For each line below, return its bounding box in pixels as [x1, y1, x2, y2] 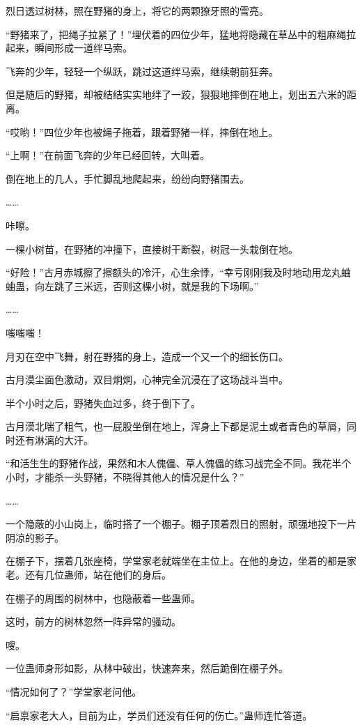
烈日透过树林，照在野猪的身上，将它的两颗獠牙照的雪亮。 [6, 3, 269, 17]
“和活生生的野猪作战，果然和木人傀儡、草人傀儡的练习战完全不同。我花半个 [6, 456, 352, 470]
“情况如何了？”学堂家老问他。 [6, 684, 142, 698]
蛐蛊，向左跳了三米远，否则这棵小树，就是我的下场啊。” [6, 278, 259, 293]
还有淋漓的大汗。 [15, 432, 93, 447]
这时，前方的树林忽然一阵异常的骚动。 [6, 614, 181, 629]
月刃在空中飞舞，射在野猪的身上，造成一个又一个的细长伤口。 [6, 349, 288, 363]
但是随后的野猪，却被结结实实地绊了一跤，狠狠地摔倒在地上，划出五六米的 [6, 87, 347, 102]
